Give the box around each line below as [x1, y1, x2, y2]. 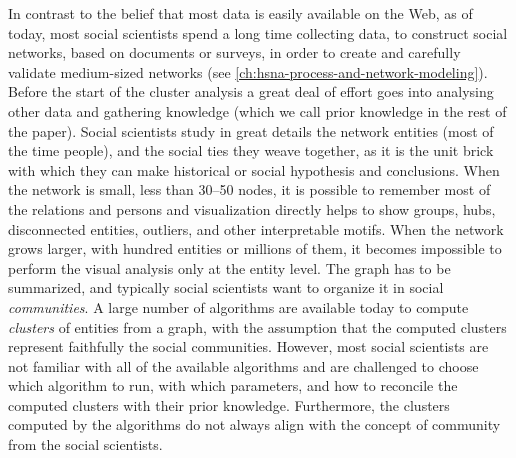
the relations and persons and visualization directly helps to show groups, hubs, [8, 198, 496, 219]
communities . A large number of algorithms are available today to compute [8, 296, 469, 317]
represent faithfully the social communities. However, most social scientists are [8, 336, 489, 357]
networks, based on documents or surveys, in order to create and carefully [8, 42, 461, 63]
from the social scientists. [8, 434, 163, 455]
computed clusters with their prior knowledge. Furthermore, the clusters [8, 394, 450, 415]
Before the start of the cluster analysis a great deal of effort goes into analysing [8, 81, 494, 102]
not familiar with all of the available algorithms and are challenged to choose [8, 355, 479, 376]
